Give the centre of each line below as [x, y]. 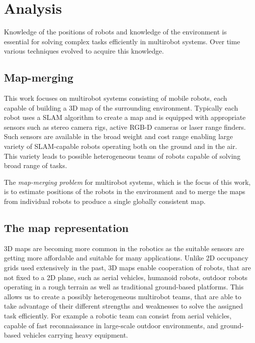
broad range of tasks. [36, 165]
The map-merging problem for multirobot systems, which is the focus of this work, [127, 182]
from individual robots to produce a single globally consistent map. [105, 201]
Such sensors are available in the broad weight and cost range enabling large [118, 136]
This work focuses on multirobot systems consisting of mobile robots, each [115, 98]
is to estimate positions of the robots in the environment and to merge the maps [125, 191]
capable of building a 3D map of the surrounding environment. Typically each [121, 107]
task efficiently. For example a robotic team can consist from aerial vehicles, [118, 315]
